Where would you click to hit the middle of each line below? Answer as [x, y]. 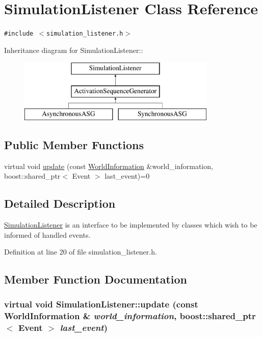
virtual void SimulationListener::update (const [101, 304]
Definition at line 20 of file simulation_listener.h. [81, 252]
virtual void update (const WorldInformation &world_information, [109, 166]
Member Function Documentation [96, 279]
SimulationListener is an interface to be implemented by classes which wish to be [131, 224]
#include [19, 34]
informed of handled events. [47, 234]
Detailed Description [60, 203]
